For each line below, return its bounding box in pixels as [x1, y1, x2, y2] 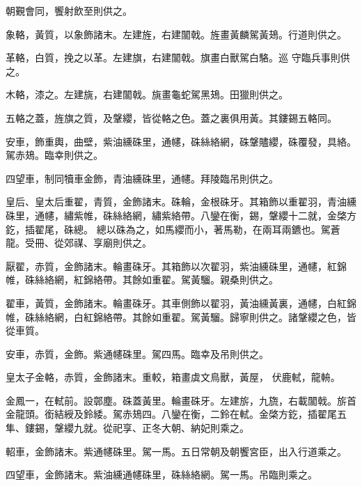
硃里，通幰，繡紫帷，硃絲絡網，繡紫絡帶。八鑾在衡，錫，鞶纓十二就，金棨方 [6, 207, 356, 222]
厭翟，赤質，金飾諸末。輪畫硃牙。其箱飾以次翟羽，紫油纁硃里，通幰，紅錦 [6, 258, 347, 273]
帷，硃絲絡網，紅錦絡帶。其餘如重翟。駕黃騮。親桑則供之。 [6, 272, 278, 287]
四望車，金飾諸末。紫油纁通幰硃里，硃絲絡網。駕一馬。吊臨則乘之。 [6, 467, 317, 482]
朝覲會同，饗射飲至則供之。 [6, 3, 132, 17]
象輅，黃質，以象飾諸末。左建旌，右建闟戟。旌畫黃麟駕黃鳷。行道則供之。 [6, 26, 347, 41]
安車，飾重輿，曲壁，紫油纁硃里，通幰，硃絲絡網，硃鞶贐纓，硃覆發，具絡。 [6, 134, 356, 148]
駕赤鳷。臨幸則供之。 [6, 148, 103, 162]
